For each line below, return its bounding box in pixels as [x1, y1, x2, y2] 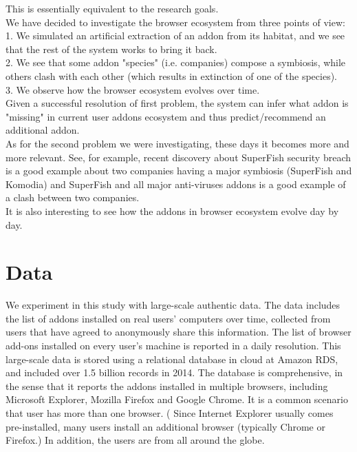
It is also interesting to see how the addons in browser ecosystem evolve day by [6, 203, 339, 218]
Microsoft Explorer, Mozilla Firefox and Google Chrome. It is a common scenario [6, 392, 348, 407]
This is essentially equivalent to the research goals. [6, 1, 219, 15]
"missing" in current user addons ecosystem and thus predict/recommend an [6, 109, 326, 123]
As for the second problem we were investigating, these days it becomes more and [6, 136, 349, 150]
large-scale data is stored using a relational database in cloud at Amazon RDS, [6, 351, 338, 366]
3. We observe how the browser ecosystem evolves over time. [6, 82, 260, 96]
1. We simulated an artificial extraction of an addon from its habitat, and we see [6, 28, 345, 43]
